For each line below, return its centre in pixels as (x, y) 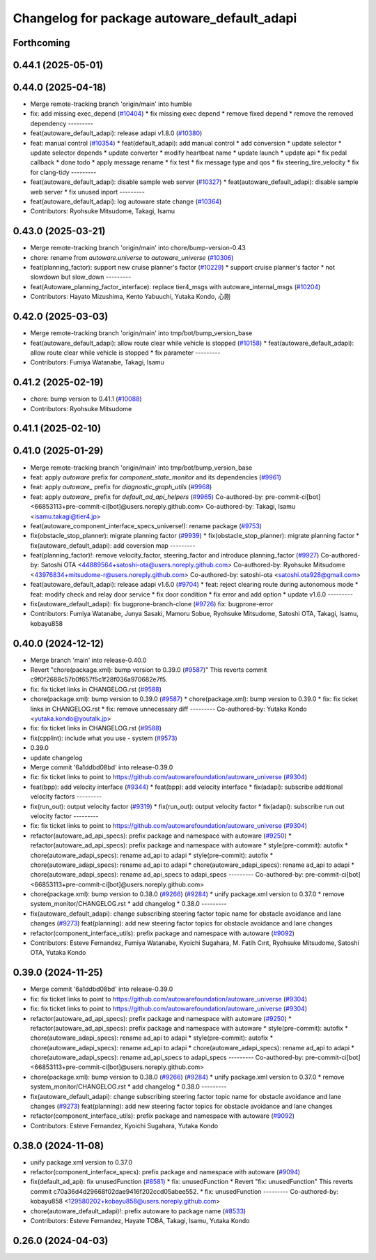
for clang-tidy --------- (63, 172)
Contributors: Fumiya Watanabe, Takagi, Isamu (97, 362)
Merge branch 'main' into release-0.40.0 (88, 660)
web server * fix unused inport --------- (88, 192)
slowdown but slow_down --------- (81, 277)
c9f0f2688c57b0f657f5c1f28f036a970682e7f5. (99, 679)
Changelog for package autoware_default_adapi (155, 18)
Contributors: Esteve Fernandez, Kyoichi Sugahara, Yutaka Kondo (124, 1125)
